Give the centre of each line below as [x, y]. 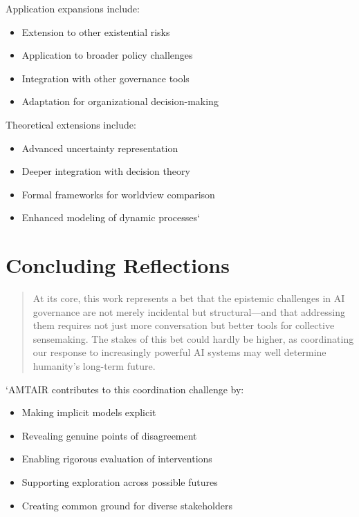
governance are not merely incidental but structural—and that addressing [189, 311]
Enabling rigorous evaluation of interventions [117, 459]
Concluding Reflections [118, 265]
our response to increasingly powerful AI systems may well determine [179, 352]
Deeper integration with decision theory [106, 171]
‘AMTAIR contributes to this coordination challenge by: [125, 389]
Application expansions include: [73, 8]
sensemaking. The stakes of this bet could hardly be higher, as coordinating [193, 338]
